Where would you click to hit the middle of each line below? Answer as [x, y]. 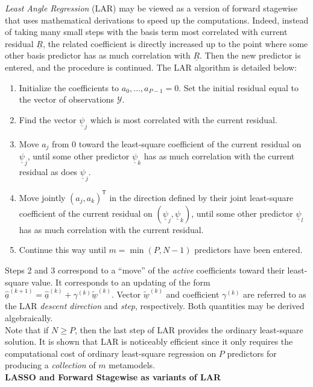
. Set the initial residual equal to [239, 87]
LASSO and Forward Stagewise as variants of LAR [113, 376]
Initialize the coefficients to [69, 87]
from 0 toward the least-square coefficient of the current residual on [177, 143]
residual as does [48, 172]
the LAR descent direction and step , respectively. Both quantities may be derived [155, 306]
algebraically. [29, 317]
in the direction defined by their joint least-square [201, 197]
